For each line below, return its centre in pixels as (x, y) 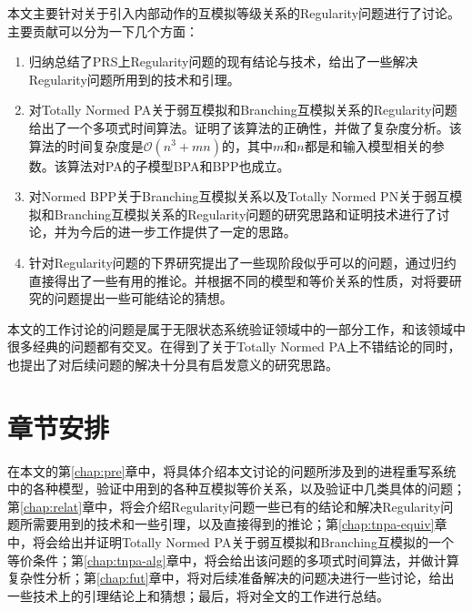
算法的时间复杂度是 (86, 145)
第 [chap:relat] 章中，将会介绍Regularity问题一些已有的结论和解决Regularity (224, 506)
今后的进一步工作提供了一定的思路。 (188, 232)
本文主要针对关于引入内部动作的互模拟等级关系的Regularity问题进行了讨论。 (234, 13)
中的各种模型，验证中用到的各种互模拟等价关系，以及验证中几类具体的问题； (236, 489)
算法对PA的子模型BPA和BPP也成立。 (178, 165)
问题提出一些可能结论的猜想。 (143, 298)
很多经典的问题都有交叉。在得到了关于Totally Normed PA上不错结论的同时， (234, 346)
